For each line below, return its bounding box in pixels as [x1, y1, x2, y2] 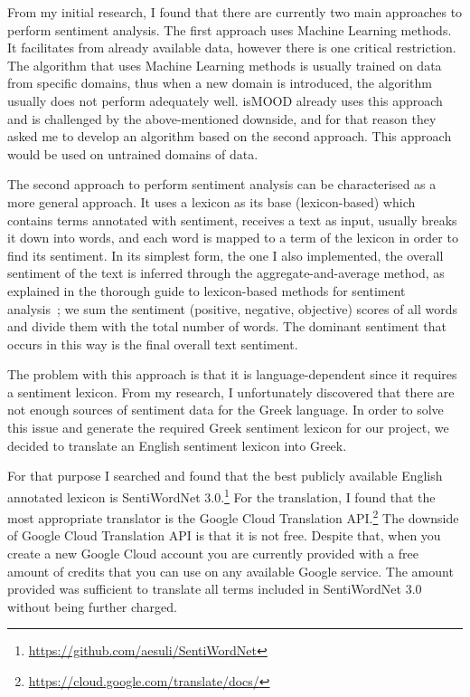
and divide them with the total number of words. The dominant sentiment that [7, 317, 446, 336]
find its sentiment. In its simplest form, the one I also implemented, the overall [7, 245, 444, 264]
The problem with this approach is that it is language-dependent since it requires [7, 365, 457, 384]
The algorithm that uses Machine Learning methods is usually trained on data [7, 55, 442, 74]
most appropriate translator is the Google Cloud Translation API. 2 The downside [7, 506, 459, 527]
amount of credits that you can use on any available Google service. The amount [7, 561, 454, 580]
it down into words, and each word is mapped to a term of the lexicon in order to [7, 228, 458, 247]
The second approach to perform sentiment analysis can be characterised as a [7, 175, 437, 194]
